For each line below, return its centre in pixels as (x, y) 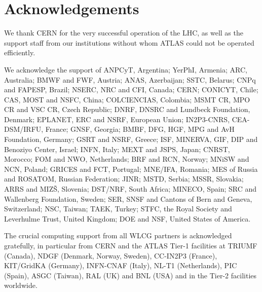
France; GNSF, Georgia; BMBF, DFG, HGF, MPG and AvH (140, 129)
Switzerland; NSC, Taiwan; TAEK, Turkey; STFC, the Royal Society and (118, 209)
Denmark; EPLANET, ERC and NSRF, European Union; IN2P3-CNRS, (117, 119)
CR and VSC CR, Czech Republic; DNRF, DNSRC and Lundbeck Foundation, (127, 109)
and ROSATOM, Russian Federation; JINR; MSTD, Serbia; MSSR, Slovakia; (124, 179)
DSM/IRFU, (24, 129)
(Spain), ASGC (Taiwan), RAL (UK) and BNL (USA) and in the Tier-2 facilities (130, 275)
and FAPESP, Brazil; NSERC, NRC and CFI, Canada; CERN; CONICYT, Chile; (131, 89)
